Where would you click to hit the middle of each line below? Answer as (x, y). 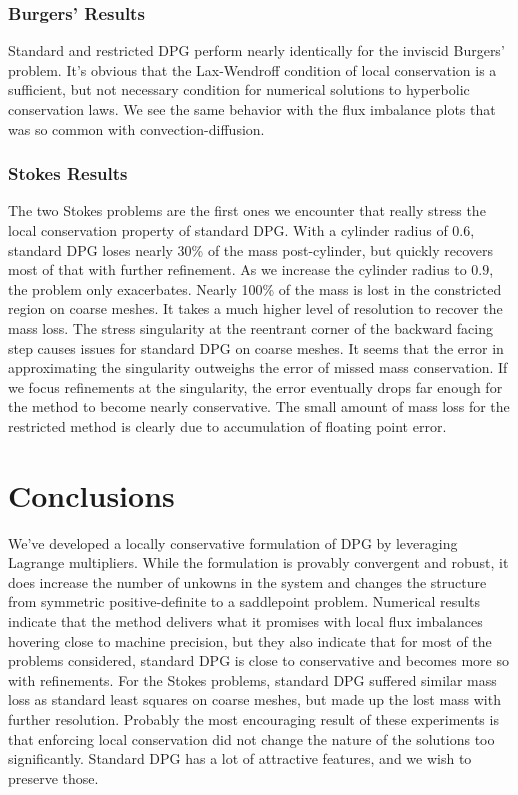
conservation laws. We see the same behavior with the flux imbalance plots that (252, 109)
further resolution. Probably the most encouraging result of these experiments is (253, 719)
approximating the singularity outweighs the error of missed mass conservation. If (258, 367)
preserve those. (53, 777)
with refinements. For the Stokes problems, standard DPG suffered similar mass (252, 679)
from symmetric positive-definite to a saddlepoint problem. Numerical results (244, 601)
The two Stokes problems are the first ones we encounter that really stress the (247, 210)
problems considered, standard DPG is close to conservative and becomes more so (258, 660)
